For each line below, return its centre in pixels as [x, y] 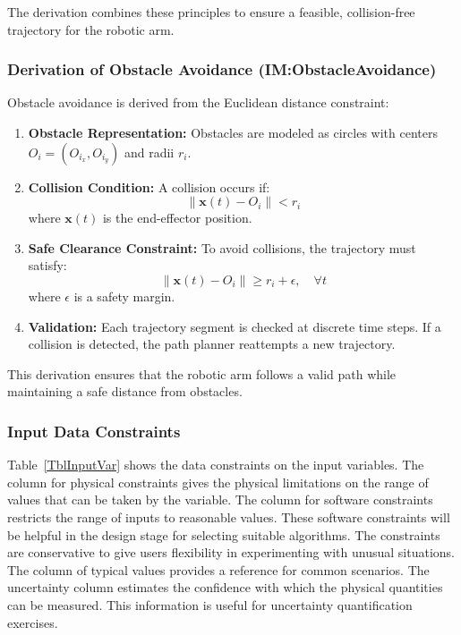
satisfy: [47, 265]
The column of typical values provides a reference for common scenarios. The [218, 569]
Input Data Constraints [94, 431]
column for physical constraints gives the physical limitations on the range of [218, 482]
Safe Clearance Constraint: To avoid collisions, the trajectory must [222, 247]
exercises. [33, 622]
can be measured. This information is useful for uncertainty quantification [210, 604]
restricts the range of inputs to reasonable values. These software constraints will [229, 516]
